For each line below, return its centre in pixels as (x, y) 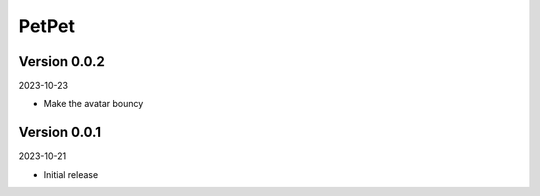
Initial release (71, 174)
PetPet (46, 26)
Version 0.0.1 (60, 132)
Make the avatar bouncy (93, 104)
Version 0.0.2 (61, 61)
